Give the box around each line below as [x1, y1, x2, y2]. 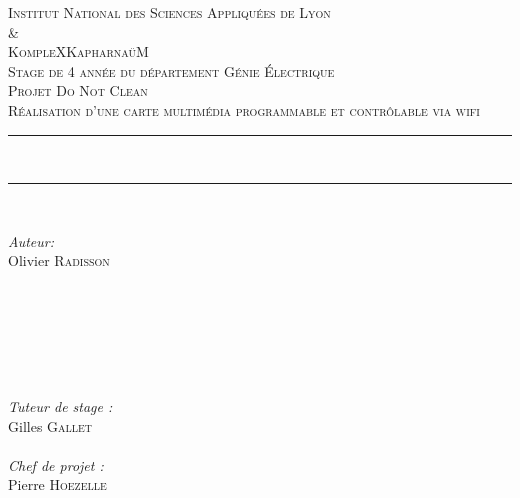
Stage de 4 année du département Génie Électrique [8, 60, 335, 81]
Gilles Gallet [8, 415, 93, 436]
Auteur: [8, 230, 55, 251]
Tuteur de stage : [8, 395, 113, 416]
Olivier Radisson [8, 250, 110, 271]
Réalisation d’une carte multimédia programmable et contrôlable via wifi [8, 99, 480, 120]
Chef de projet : [8, 454, 104, 475]
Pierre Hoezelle [8, 474, 107, 495]
